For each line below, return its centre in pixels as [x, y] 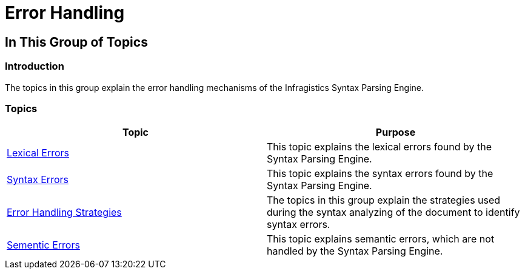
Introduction [35, 66]
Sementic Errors [43, 245]
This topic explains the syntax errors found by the [380, 174]
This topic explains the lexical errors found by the [380, 147]
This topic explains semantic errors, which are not [381, 239]
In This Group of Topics [76, 42]
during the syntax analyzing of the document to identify [393, 212]
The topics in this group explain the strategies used [384, 200]
